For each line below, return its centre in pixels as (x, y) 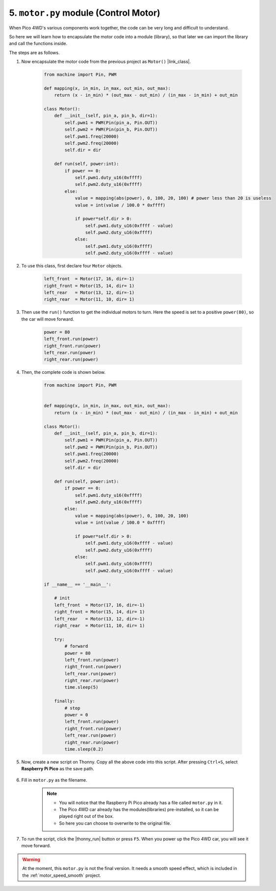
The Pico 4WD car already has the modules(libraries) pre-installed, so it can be (139, 809)
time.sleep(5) (81, 687)
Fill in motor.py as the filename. (54, 780)
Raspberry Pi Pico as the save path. (58, 769)
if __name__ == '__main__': (77, 584)
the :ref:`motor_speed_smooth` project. (62, 875)
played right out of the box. (87, 816)
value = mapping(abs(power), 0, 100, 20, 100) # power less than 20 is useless (173, 198)
